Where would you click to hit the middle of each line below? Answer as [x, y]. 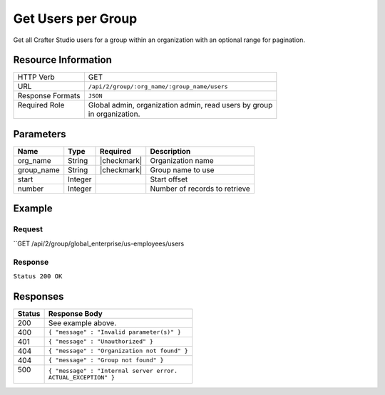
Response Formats [49, 96]
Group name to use [182, 169]
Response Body [75, 313]
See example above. [82, 322]
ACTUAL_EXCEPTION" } [82, 377]
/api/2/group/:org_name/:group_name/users [158, 86]
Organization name [182, 160]
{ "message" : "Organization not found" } [118, 351]
